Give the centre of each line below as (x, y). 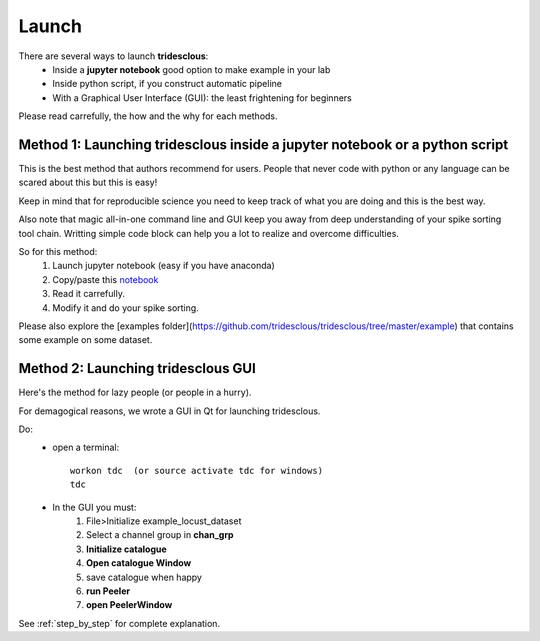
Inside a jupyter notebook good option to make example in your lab (191, 69)
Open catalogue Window (139, 563)
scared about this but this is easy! (88, 182)
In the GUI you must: (94, 507)
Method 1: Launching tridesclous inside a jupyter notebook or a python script (263, 144)
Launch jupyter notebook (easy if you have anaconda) (163, 266)
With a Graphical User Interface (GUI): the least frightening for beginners (202, 97)
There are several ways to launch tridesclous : (113, 56)
